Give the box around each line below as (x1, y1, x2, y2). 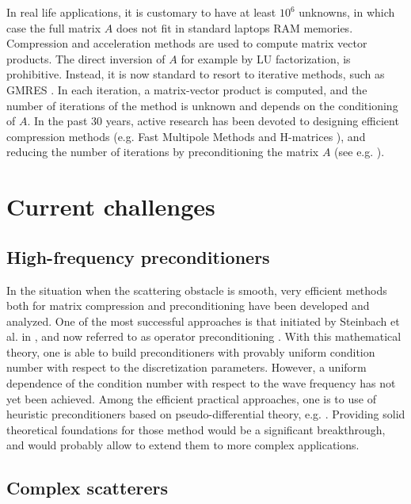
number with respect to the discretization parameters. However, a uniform (6, 359, 367, 376)
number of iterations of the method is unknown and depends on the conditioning (6, 97, 398, 113)
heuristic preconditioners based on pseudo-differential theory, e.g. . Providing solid (6, 406, 405, 422)
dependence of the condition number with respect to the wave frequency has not (6, 375, 396, 391)
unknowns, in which (299, 4, 395, 20)
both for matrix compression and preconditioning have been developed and (6, 297, 370, 314)
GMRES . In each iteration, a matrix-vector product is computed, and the (6, 81, 367, 97)
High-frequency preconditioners (6, 244, 270, 269)
